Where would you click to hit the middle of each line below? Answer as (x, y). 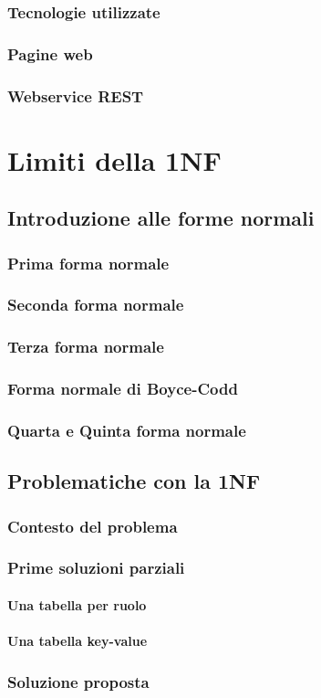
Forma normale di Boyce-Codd (123, 389)
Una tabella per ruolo (77, 604)
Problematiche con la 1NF (134, 481)
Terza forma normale (86, 347)
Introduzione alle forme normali (161, 218)
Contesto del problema (93, 526)
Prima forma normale (88, 263)
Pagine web (50, 53)
